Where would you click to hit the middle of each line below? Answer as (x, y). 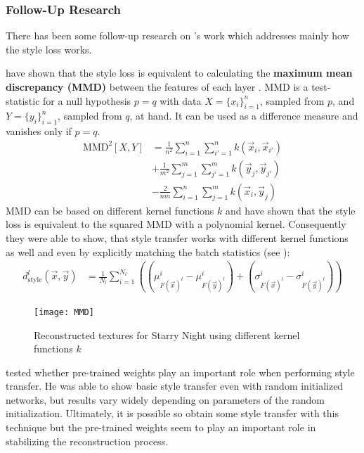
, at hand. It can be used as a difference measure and (244, 116)
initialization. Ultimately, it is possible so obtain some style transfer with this (172, 413)
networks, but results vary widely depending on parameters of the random (165, 399)
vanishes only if (39, 131)
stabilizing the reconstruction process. (87, 441)
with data (181, 100)
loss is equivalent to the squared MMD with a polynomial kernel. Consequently (176, 224)
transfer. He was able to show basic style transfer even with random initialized (175, 386)
